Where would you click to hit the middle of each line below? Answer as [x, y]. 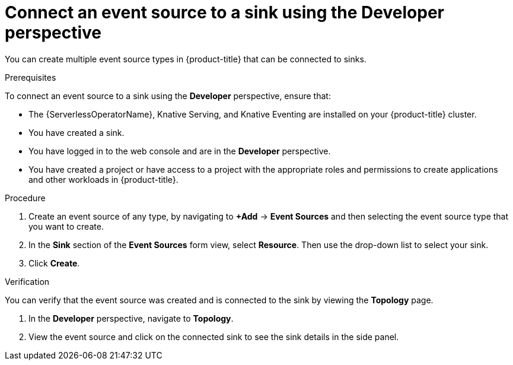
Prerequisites [31, 77]
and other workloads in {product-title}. [103, 179]
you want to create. [66, 226]
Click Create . [54, 263]
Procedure [25, 198]
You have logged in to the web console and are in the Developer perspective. [180, 151]
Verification [27, 281]
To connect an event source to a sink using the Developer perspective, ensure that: [168, 96]
